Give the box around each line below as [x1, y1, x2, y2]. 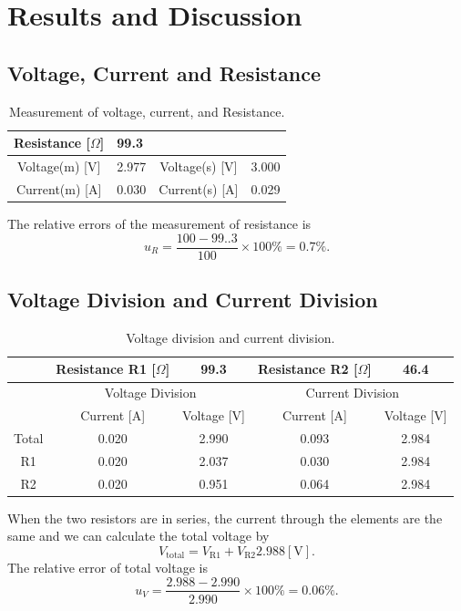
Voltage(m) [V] [16, 157, 101, 176]
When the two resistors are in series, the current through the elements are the [7, 508, 443, 527]
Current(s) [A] [159, 179, 239, 198]
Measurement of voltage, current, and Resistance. [9, 101, 285, 120]
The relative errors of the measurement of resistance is [7, 213, 312, 233]
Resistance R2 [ [257, 359, 358, 378]
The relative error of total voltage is [7, 557, 208, 576]
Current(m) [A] [15, 179, 102, 198]
